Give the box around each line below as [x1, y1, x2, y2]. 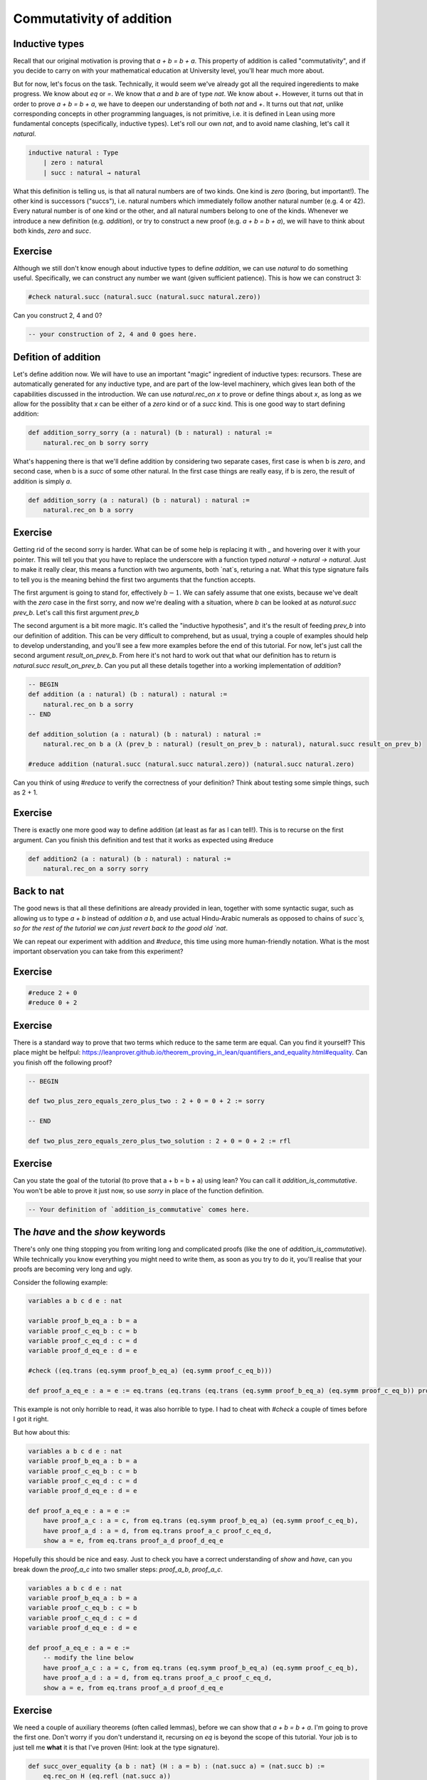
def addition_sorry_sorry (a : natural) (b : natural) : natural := [28, 429, 273, 437]
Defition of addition [13, 351, 101, 363]
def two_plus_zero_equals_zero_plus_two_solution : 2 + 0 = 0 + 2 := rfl [28, 1136, 291, 1145]
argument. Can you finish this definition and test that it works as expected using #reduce [13, 835, 274, 844]
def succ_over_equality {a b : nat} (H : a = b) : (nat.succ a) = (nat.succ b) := [28, 1762, 325, 1770]
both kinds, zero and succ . [13, 226, 92, 235]
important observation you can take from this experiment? [13, 947, 184, 956]
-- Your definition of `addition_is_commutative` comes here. [28, 1205, 250, 1213]
